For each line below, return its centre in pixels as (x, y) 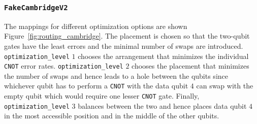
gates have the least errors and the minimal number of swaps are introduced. (124, 45)
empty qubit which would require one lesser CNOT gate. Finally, (102, 96)
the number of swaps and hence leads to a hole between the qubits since (116, 75)
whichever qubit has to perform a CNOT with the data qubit (96, 86)
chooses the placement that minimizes (190, 66)
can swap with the (225, 86)
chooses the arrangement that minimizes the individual (163, 56)
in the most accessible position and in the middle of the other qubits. (112, 116)
